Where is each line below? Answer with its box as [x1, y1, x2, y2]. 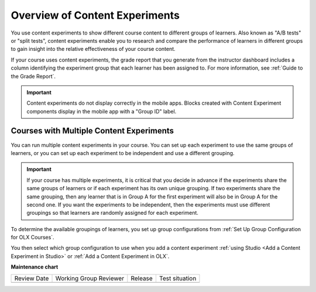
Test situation [159, 274, 197, 282]
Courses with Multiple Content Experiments [11, 126, 174, 136]
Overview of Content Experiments [11, 9, 180, 22]
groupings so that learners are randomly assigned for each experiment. [26, 209, 199, 217]
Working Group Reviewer [55, 274, 125, 282]
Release [130, 274, 153, 282]
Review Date [14, 274, 49, 282]
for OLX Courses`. [11, 234, 55, 241]
